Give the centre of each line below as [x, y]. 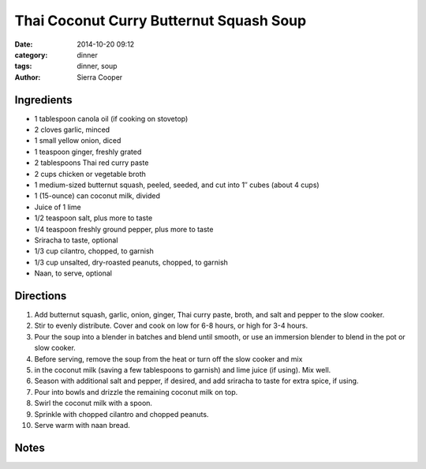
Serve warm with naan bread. [82, 425]
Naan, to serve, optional [73, 273]
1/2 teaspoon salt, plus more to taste [93, 218]
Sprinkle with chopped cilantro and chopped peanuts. [121, 414]
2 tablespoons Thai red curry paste [92, 163]
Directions [41, 296]
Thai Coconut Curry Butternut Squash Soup [161, 21]
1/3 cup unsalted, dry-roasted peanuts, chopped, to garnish [131, 262]
